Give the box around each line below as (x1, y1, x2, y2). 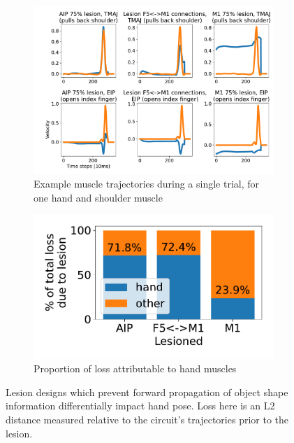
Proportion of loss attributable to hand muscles (34, 361, 237, 376)
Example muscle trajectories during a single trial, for (34, 176, 260, 191)
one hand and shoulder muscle (34, 190, 163, 204)
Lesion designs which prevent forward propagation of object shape (6, 384, 288, 399)
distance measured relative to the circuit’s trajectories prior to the (6, 412, 289, 427)
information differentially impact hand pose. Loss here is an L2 (6, 398, 275, 413)
